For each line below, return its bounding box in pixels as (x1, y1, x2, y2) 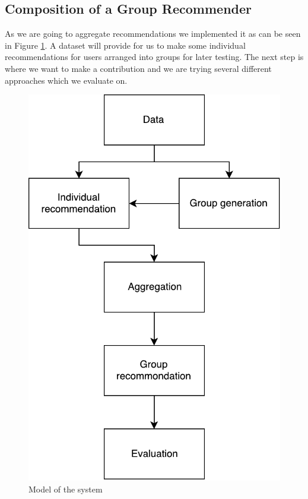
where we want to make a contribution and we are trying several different (5, 62, 272, 74)
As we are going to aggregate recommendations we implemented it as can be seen (5, 27, 301, 40)
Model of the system (28, 482, 103, 495)
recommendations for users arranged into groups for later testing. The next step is (5, 50, 304, 63)
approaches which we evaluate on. (5, 74, 128, 86)
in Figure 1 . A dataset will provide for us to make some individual (5, 39, 246, 51)
